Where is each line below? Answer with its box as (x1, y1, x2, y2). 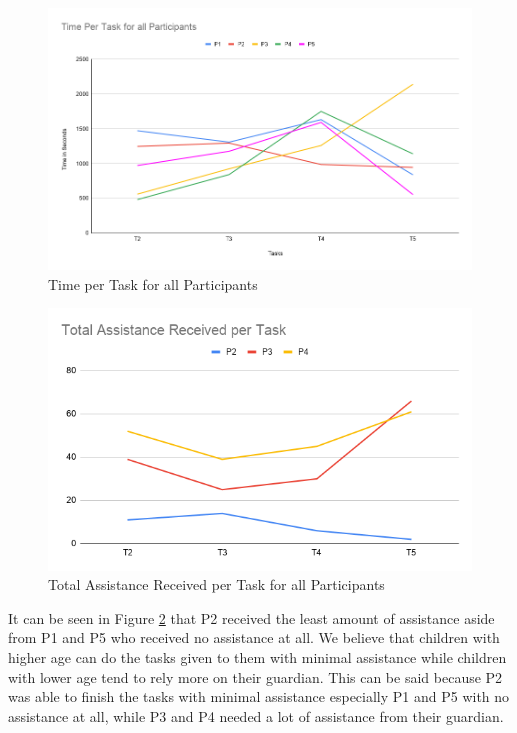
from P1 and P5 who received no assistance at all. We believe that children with (8, 627, 500, 648)
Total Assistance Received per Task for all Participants (48, 574, 385, 595)
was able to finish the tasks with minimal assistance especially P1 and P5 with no (8, 686, 510, 707)
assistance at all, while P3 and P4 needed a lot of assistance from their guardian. (8, 705, 504, 726)
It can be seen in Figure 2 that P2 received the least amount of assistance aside (8, 607, 495, 628)
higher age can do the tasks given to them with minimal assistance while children (8, 646, 507, 667)
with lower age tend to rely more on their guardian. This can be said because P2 (8, 666, 503, 687)
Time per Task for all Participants (48, 273, 258, 294)
